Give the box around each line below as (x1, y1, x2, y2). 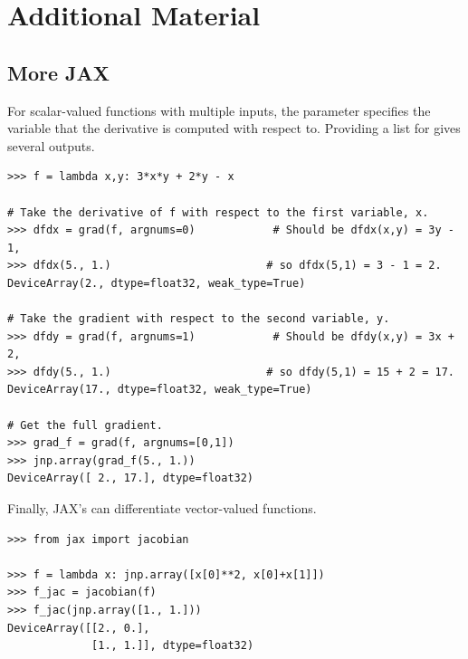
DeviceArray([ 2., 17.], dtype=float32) (7, 472, 254, 485)
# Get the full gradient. (7, 418, 163, 432)
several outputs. (7, 136, 95, 155)
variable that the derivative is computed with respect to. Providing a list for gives (7, 119, 461, 138)
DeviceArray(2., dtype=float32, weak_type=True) (7, 276, 306, 290)
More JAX (7, 58, 110, 86)
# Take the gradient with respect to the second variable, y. (7, 312, 390, 326)
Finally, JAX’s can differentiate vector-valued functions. (7, 499, 317, 518)
